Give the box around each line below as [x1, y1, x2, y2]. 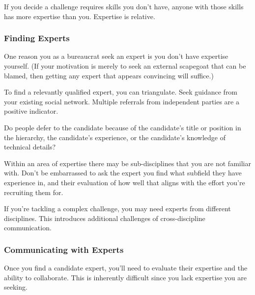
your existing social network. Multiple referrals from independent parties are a [4, 96, 239, 106]
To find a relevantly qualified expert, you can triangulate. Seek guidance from [4, 87, 238, 97]
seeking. [4, 282, 28, 292]
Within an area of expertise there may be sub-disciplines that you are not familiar [4, 158, 251, 168]
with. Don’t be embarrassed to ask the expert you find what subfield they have [4, 168, 242, 178]
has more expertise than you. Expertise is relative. [4, 11, 155, 21]
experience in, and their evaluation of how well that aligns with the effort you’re [4, 177, 245, 187]
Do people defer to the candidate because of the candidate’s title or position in [4, 122, 241, 132]
